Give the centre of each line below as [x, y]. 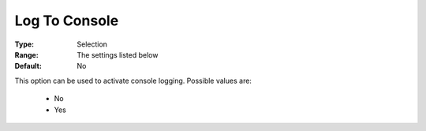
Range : [26, 54]
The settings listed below [118, 54]
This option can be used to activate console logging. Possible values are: [133, 80]
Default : [28, 66]
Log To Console [67, 21]
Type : [24, 44]
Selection [92, 44]
